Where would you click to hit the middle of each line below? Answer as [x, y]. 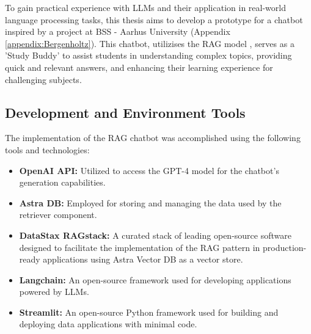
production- [285, 247]
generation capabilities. [62, 182]
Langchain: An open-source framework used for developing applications [155, 279]
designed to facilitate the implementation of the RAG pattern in [140, 247]
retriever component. [58, 215]
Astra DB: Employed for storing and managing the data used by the [150, 202]
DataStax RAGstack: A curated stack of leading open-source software [155, 235]
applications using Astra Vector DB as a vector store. [143, 259]
